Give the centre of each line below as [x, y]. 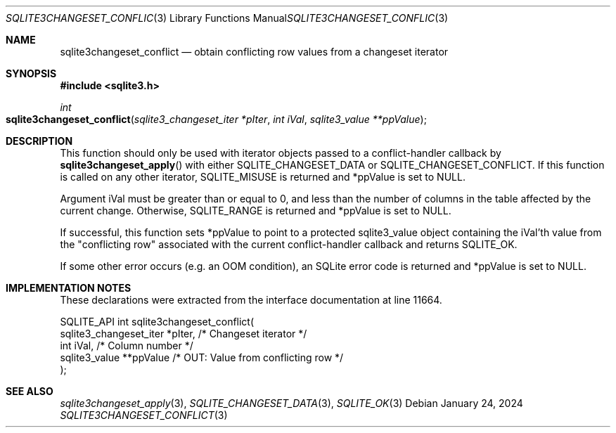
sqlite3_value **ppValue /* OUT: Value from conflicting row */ [202, 357]
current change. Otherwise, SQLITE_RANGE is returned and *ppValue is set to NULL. [256, 211]
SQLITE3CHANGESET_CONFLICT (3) [144, 415]
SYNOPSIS [31, 73]
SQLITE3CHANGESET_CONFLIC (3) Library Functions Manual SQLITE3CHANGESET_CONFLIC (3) [227, 18]
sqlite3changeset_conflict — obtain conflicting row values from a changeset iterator [254, 52]
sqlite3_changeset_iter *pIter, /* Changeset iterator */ [184, 334]
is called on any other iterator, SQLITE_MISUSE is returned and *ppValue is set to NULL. [263, 177]
